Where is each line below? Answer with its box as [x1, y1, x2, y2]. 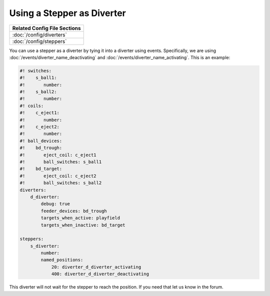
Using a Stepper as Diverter [9, 8, 126, 19]
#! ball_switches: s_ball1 [19, 159, 102, 165]
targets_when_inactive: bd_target [40, 222, 125, 228]
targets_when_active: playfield [40, 215, 120, 221]
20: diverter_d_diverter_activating [51, 264, 141, 270]
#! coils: [19, 103, 44, 109]
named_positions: [40, 257, 83, 263]
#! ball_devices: [19, 138, 62, 144]
